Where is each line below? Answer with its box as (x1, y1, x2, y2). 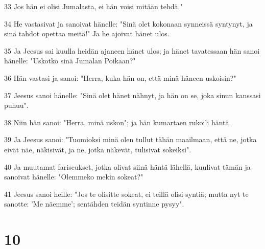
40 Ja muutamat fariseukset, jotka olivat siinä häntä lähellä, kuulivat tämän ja (4, 161, 251, 172)
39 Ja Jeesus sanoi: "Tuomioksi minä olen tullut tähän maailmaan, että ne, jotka (4, 134, 257, 145)
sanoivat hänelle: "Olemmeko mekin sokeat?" (4, 171, 143, 182)
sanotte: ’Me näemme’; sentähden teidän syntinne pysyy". (4, 198, 184, 209)
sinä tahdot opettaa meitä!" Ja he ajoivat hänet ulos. (4, 28, 170, 39)
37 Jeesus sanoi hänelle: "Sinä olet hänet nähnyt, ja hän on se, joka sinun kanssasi (4, 89, 261, 100)
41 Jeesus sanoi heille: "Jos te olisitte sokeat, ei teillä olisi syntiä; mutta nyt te (4, 188, 249, 199)
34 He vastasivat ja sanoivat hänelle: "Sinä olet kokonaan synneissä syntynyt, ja (4, 18, 253, 29)
